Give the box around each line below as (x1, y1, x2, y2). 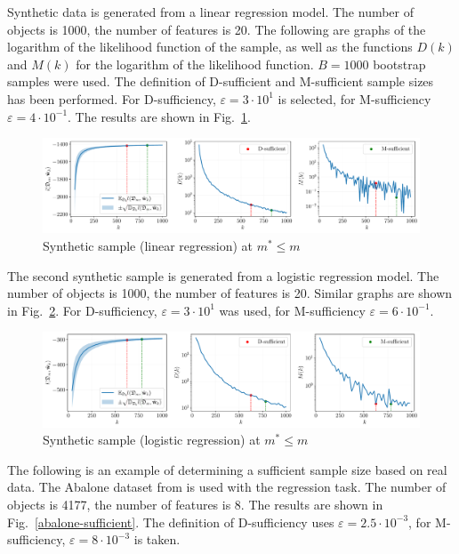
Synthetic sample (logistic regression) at (43, 430, 261, 449)
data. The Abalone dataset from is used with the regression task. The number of (7, 478, 447, 496)
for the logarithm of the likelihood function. (76, 54, 314, 73)
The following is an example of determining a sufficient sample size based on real (7, 460, 447, 478)
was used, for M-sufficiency (219, 301, 366, 319)
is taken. (133, 530, 181, 549)
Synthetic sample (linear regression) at (43, 236, 254, 254)
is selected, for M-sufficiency (278, 89, 431, 108)
